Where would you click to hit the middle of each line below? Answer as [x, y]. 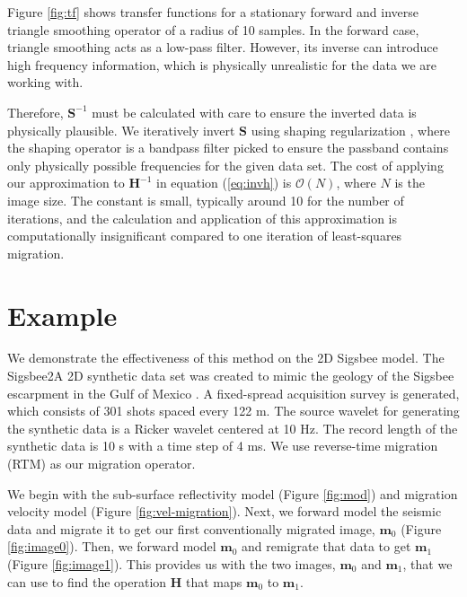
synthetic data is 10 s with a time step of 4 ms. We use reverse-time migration [223, 446]
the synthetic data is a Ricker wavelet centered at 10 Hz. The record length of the [233, 428]
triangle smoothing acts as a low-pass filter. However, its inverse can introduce [223, 47]
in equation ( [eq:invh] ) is [224, 183]
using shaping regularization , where [350, 130]
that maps [214, 581]
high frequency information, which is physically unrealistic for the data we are [222, 64]
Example [62, 315]
